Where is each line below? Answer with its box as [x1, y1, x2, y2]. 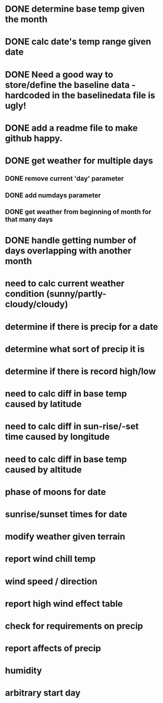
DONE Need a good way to [5, 69, 113, 80]
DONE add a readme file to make [5, 122, 138, 133]
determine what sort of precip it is [5, 343, 145, 355]
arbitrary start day [5, 687, 81, 699]
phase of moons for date [5, 486, 106, 497]
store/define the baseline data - [5, 79, 136, 90]
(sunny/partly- [46, 288, 107, 299]
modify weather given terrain [5, 531, 126, 542]
